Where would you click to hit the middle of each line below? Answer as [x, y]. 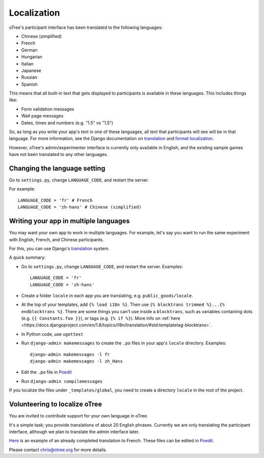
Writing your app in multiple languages [69, 221]
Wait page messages [42, 116]
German [29, 50]
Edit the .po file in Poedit [46, 372]
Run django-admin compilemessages [62, 381]
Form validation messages [48, 109]
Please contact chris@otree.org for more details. [58, 450]
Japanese [31, 70]
